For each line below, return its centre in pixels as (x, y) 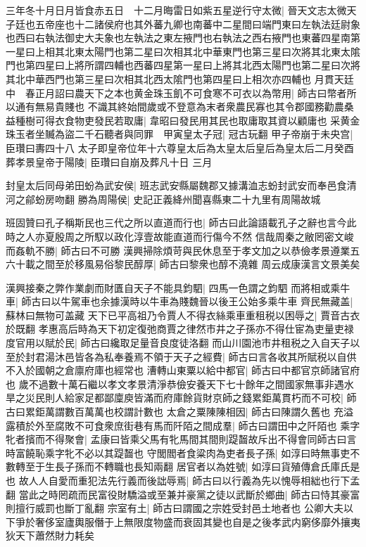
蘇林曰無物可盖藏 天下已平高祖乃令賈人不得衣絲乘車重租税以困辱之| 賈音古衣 (183, 315)
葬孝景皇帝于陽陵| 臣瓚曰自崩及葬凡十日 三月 (109, 161)
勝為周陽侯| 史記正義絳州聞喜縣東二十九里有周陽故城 (199, 199)
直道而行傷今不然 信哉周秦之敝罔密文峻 (263, 236)
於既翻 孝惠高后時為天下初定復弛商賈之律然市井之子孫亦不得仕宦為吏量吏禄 (180, 329)
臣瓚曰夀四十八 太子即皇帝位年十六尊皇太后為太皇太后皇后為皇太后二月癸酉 (180, 147)
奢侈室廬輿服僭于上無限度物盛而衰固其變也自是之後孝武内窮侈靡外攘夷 (197, 521)
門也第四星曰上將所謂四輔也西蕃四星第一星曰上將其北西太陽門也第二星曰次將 (183, 65)
